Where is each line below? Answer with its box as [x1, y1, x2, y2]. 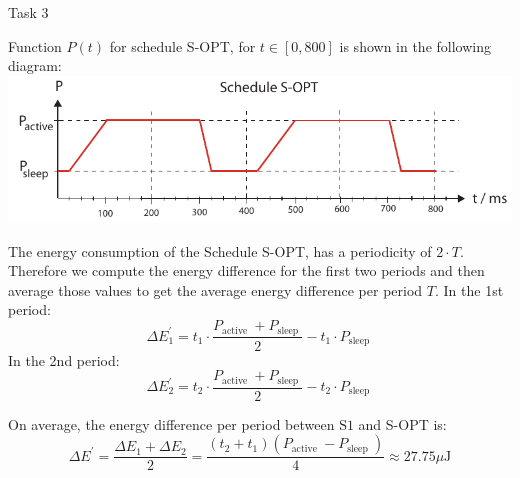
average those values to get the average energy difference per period [8, 279, 423, 300]
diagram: [8, 55, 62, 76]
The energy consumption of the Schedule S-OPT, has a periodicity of [8, 240, 432, 261]
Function [8, 35, 62, 56]
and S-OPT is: [358, 413, 447, 434]
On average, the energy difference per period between [8, 413, 335, 434]
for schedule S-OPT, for [109, 35, 256, 56]
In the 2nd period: [8, 349, 120, 370]
